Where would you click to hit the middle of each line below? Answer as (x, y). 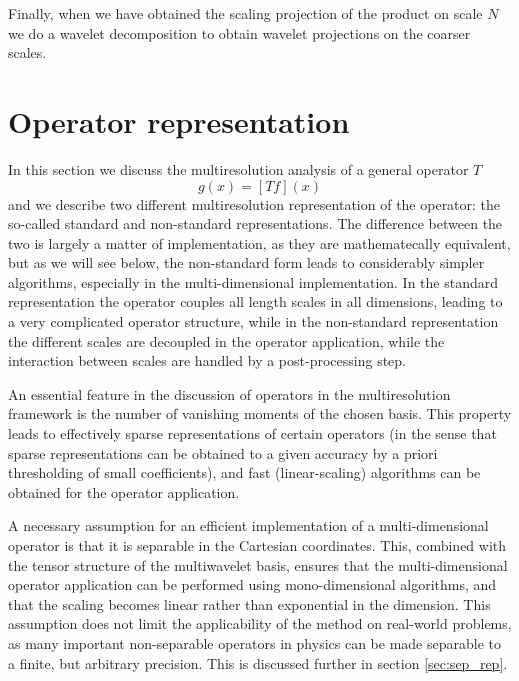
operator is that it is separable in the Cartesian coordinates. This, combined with (257, 545)
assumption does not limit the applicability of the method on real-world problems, (260, 623)
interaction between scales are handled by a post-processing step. (207, 360)
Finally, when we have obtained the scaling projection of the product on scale (245, 13)
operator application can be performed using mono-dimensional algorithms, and (252, 584)
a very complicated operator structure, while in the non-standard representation (253, 321)
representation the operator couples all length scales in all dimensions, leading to (255, 301)
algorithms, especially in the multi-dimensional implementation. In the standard (253, 281)
